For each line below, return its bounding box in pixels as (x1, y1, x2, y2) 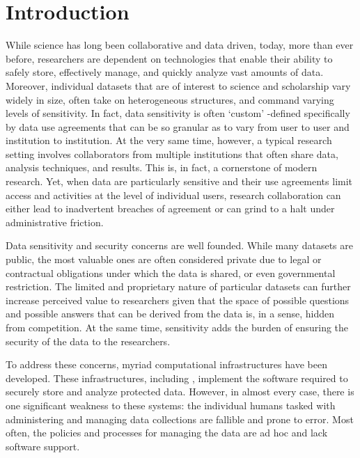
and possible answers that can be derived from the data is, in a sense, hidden (6, 306, 334, 321)
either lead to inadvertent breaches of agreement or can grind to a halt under (6, 201, 335, 216)
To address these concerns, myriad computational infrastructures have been (6, 357, 327, 372)
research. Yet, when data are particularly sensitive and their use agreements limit (6, 174, 353, 189)
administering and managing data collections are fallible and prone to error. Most (6, 411, 354, 426)
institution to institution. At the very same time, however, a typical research (6, 133, 332, 148)
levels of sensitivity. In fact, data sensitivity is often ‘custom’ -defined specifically (6, 106, 350, 120)
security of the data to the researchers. (6, 333, 171, 348)
